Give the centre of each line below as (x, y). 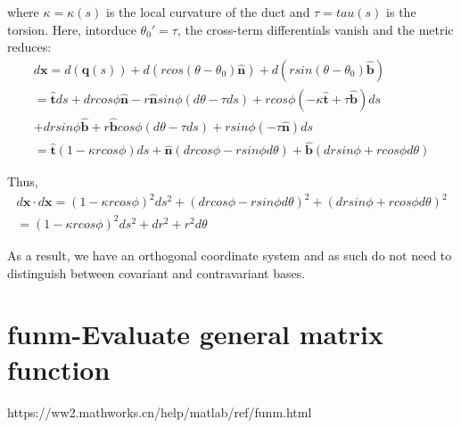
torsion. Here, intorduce (72, 29)
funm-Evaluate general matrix (195, 334)
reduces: (29, 47)
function (59, 369)
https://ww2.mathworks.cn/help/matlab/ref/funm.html (160, 412)
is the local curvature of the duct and (208, 12)
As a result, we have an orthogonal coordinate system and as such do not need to (230, 255)
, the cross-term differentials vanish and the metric (315, 29)
